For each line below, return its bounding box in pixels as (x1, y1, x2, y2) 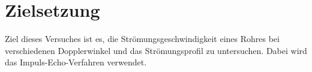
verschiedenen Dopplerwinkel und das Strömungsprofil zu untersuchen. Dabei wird (5, 44, 307, 56)
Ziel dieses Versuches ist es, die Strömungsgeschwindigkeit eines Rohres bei (5, 32, 280, 45)
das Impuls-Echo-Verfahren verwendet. (5, 56, 147, 68)
